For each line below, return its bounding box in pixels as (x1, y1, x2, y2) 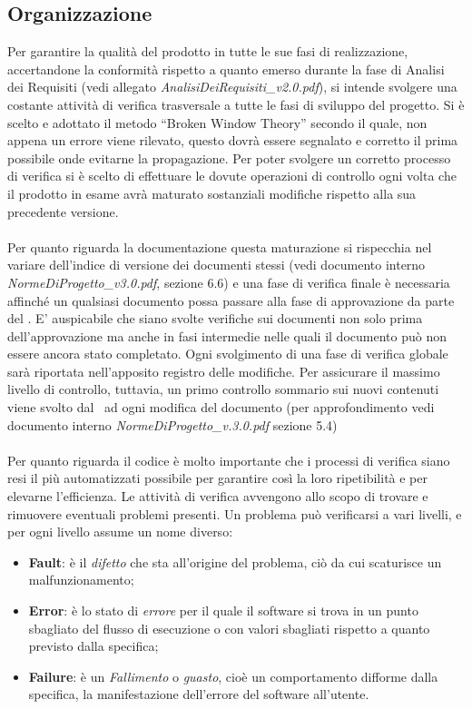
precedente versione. (7, 202, 119, 221)
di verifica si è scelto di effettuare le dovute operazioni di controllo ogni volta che (7, 166, 457, 185)
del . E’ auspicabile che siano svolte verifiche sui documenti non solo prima (7, 309, 423, 328)
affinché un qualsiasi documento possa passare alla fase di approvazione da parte (7, 290, 455, 310)
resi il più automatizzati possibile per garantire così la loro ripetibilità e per (7, 468, 428, 487)
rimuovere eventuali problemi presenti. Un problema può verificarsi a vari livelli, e (7, 504, 462, 523)
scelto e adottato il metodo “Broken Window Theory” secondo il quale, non (7, 113, 428, 132)
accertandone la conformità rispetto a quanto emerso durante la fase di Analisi (7, 59, 445, 78)
